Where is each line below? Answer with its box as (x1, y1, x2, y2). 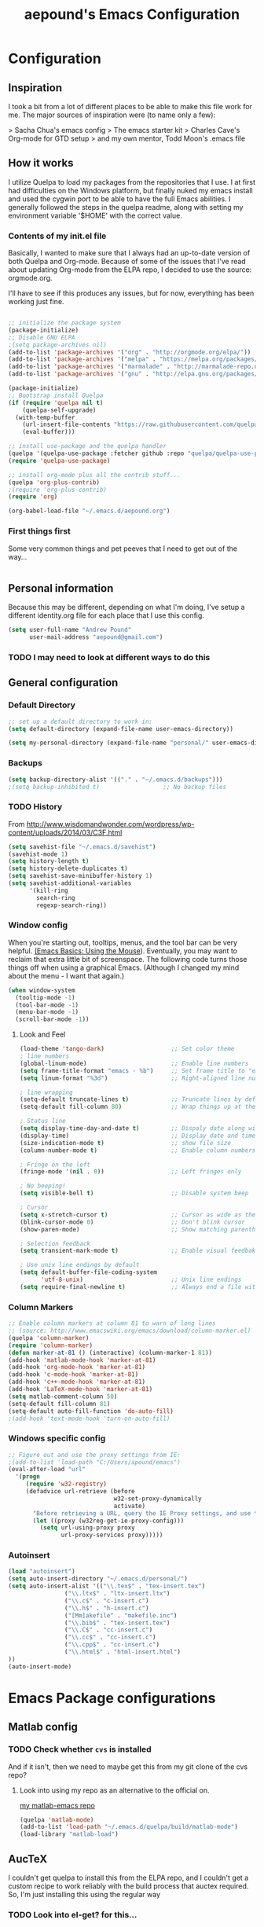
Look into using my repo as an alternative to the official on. (19, 1786, 210, 1795)
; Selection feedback (19, 1239, 90, 1247)
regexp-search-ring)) (36, 901, 108, 909)
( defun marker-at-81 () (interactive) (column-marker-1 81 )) (8, 1349, 213, 1356)
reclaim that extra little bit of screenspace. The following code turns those (8, 954, 247, 963)
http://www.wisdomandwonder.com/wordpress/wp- (26, 819, 195, 828)
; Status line (19, 1118, 66, 1125)
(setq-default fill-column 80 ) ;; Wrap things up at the (19, 1103, 256, 1111)
